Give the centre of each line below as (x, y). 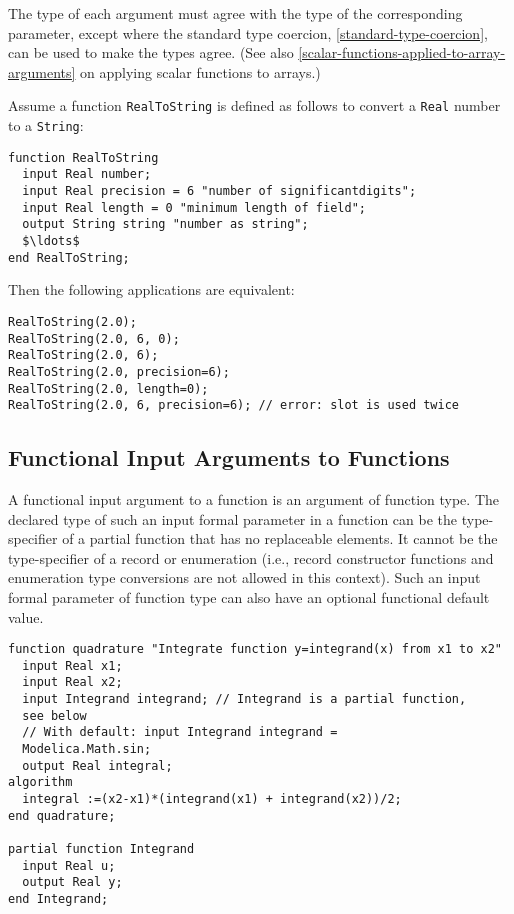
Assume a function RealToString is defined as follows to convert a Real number (254, 105)
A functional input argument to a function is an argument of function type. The (253, 499)
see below (54, 715)
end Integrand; (58, 899)
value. (26, 616)
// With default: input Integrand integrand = (180, 732)
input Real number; (87, 174)
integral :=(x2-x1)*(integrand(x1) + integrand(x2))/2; (212, 799)
